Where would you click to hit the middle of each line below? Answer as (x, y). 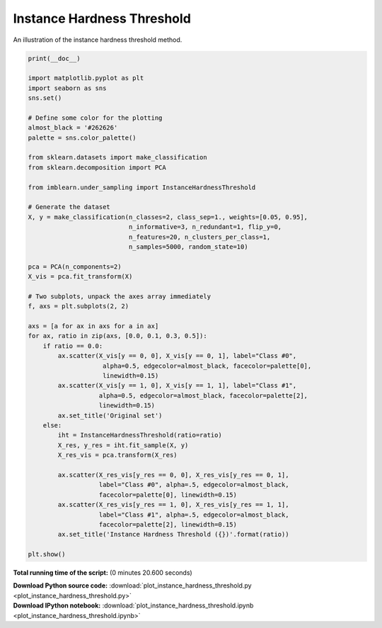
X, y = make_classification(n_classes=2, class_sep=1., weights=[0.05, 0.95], (168, 217)
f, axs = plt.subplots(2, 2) (79, 306)
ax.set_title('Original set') (110, 415)
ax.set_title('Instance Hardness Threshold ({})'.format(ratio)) (173, 534)
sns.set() (45, 98)
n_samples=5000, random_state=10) (188, 247)
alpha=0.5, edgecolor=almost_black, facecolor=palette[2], (203, 396)
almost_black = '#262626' (73, 128)
